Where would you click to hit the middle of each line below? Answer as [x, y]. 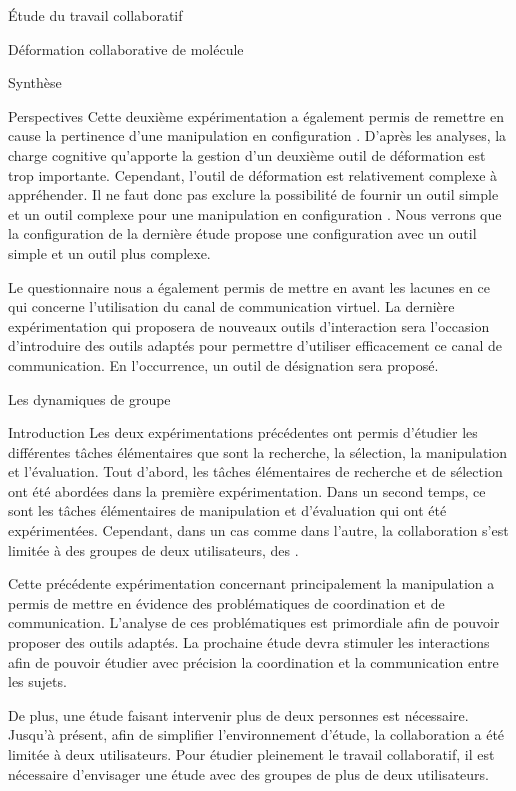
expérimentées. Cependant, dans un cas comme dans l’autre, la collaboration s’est [258, 530]
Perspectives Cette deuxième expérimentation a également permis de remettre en [256, 115]
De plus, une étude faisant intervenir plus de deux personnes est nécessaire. [238, 714]
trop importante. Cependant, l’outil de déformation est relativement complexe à [253, 174]
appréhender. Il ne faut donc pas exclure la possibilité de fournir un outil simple [253, 194]
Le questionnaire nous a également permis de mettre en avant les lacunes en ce [249, 286]
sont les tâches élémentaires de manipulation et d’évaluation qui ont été [227, 510]
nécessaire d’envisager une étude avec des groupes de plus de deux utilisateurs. [249, 773]
